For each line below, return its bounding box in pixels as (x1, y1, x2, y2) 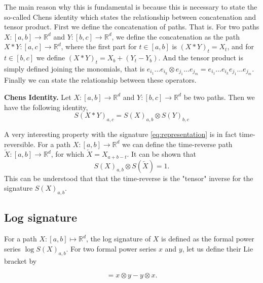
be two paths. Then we (183, 91, 255, 102)
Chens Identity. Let (4, 91, 71, 102)
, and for (227, 41, 254, 52)
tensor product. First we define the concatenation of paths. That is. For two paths (4, 21, 259, 32)
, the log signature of (86, 233, 151, 244)
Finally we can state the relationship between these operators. (4, 75, 197, 85)
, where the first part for (61, 41, 137, 52)
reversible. (4, 138, 35, 149)
